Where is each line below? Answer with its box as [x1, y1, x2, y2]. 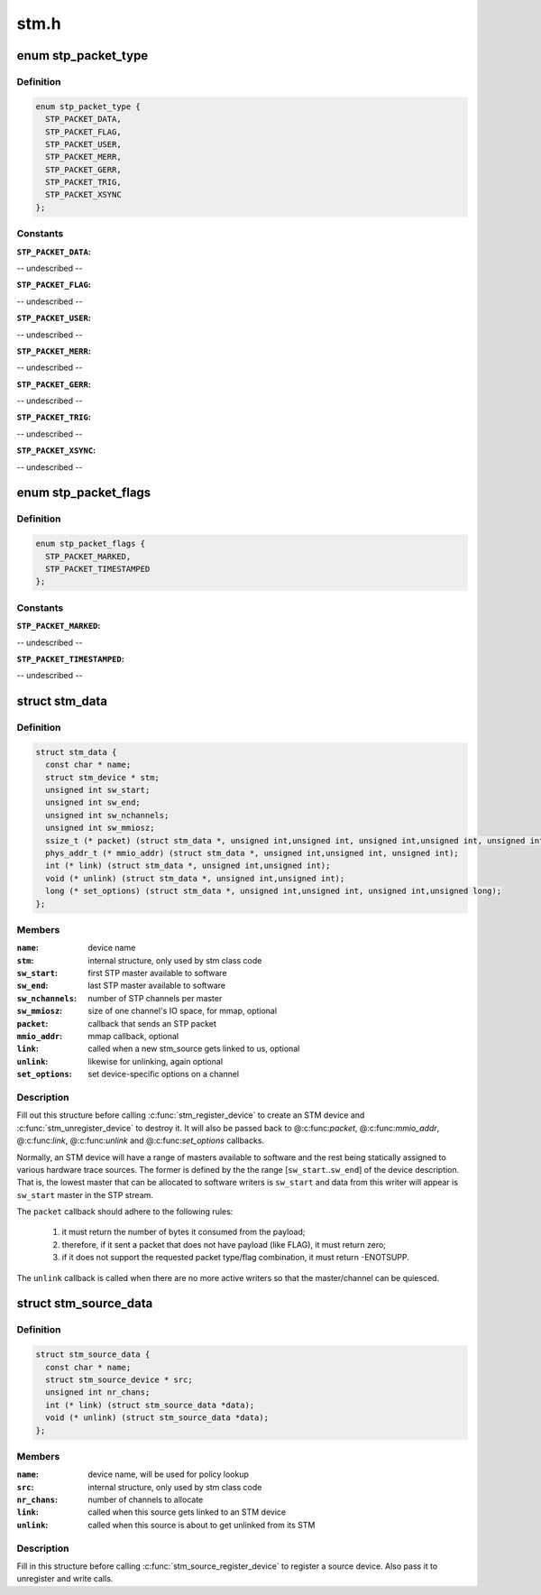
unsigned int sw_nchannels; [45, 810, 170, 820]
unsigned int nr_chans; [45, 1388, 151, 1397]
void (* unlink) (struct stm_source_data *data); [45, 1413, 270, 1423]
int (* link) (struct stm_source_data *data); [45, 1399, 255, 1410]
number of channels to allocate [87, 1494, 204, 1506]
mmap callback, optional [87, 1031, 179, 1042]
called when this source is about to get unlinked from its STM [87, 1519, 316, 1530]
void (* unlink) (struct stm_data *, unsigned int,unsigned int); [45, 873, 345, 883]
